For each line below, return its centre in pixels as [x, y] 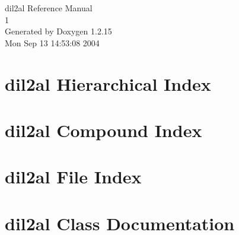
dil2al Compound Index [103, 130]
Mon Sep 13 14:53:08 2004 [52, 42]
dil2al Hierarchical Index [108, 83]
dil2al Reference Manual [49, 8]
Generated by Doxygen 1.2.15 [58, 31]
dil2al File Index [73, 177]
